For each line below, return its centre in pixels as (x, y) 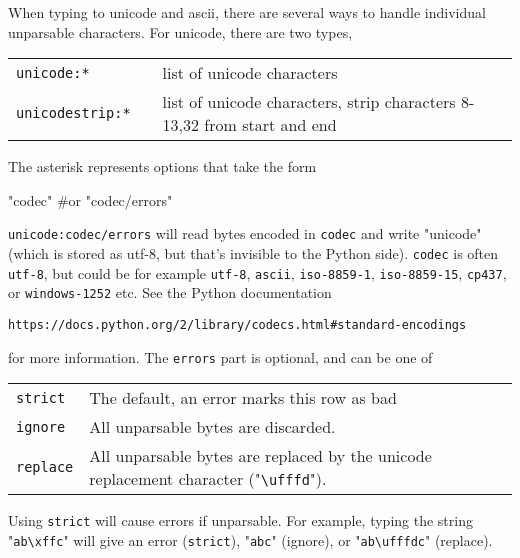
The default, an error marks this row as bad (243, 398)
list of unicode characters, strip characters (309, 102)
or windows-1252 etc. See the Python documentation (170, 292)
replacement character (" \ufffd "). (208, 479)
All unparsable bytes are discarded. (212, 427)
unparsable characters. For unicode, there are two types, (180, 31)
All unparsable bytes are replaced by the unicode (260, 456)
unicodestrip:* (73, 113)
